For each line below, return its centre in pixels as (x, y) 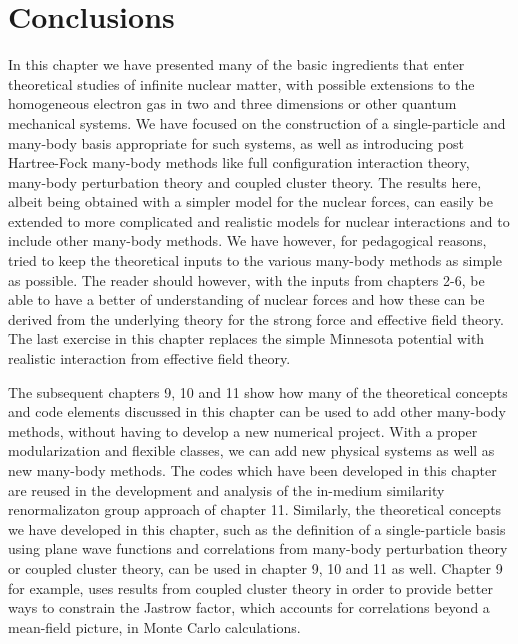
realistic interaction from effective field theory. (149, 358)
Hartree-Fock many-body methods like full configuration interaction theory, (239, 162)
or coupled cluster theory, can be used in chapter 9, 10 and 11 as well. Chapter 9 (255, 567)
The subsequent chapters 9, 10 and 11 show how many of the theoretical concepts (258, 391)
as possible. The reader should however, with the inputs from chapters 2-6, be (246, 279)
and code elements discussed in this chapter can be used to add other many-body (257, 411)
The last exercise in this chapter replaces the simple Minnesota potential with (246, 338)
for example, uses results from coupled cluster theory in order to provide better (250, 587)
